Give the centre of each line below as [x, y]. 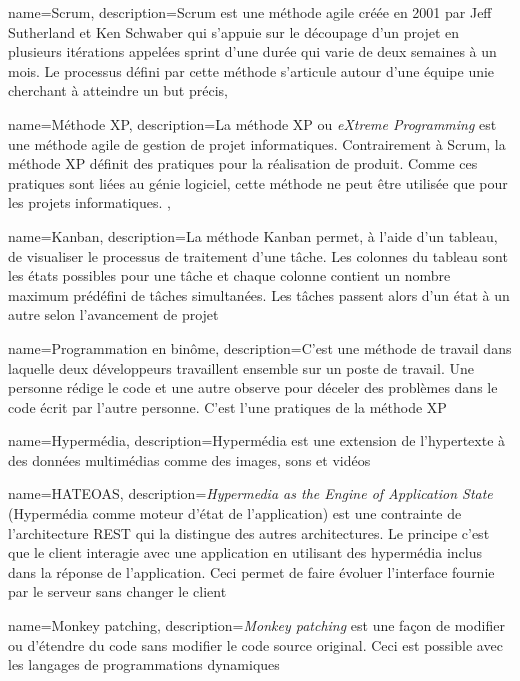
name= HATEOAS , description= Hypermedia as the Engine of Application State [250, 493]
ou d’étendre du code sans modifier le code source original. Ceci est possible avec [255, 644]
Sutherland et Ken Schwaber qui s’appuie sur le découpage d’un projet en [234, 31]
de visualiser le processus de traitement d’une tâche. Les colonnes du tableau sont [258, 255]
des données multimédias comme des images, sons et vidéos [189, 459]
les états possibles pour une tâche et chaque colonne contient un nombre [229, 275]
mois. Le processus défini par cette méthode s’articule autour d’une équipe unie [251, 70]
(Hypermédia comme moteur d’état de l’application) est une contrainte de [235, 513]
